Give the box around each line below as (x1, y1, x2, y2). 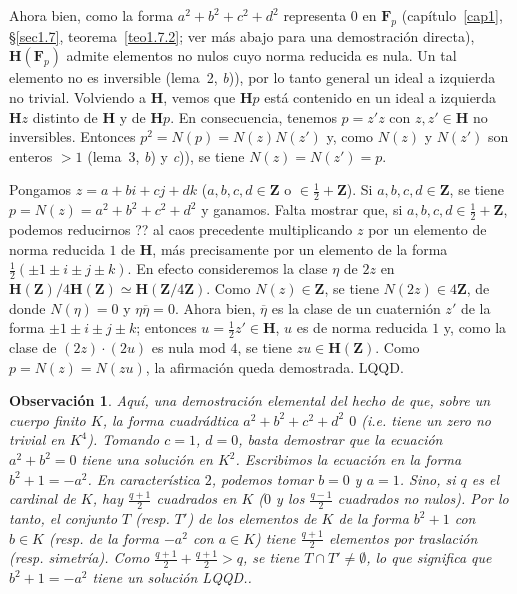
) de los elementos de (187, 508, 317, 529)
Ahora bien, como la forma (9, 5, 174, 25)
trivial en (9, 429, 65, 450)
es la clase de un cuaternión (271, 297, 441, 318)
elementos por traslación (328, 527, 478, 548)
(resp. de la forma (49, 527, 159, 548)
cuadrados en (156, 488, 237, 509)
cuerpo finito (9, 409, 86, 430)
